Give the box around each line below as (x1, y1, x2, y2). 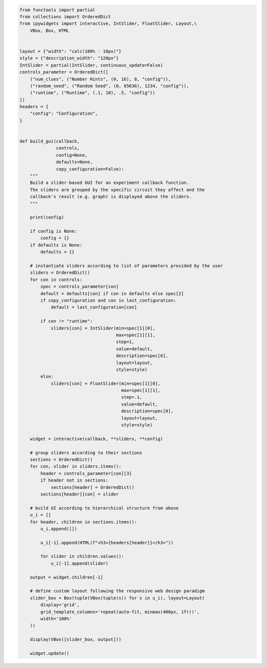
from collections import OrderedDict (19, 14, 111, 19)
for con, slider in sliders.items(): (30, 464, 122, 469)
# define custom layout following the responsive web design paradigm (30, 588, 205, 594)
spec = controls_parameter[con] (40, 284, 119, 289)
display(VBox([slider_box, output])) (30, 637, 122, 642)
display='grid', (40, 602, 80, 608)
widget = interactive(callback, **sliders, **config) (30, 436, 163, 442)
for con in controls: (30, 277, 83, 282)
